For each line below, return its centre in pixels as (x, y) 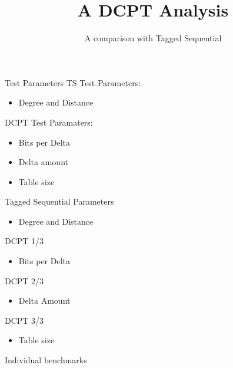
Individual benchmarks (46, 360)
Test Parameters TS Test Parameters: (73, 82)
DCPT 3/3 (24, 320)
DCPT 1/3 (24, 241)
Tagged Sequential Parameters (59, 201)
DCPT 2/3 (24, 280)
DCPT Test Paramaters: (49, 122)
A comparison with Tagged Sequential (153, 38)
